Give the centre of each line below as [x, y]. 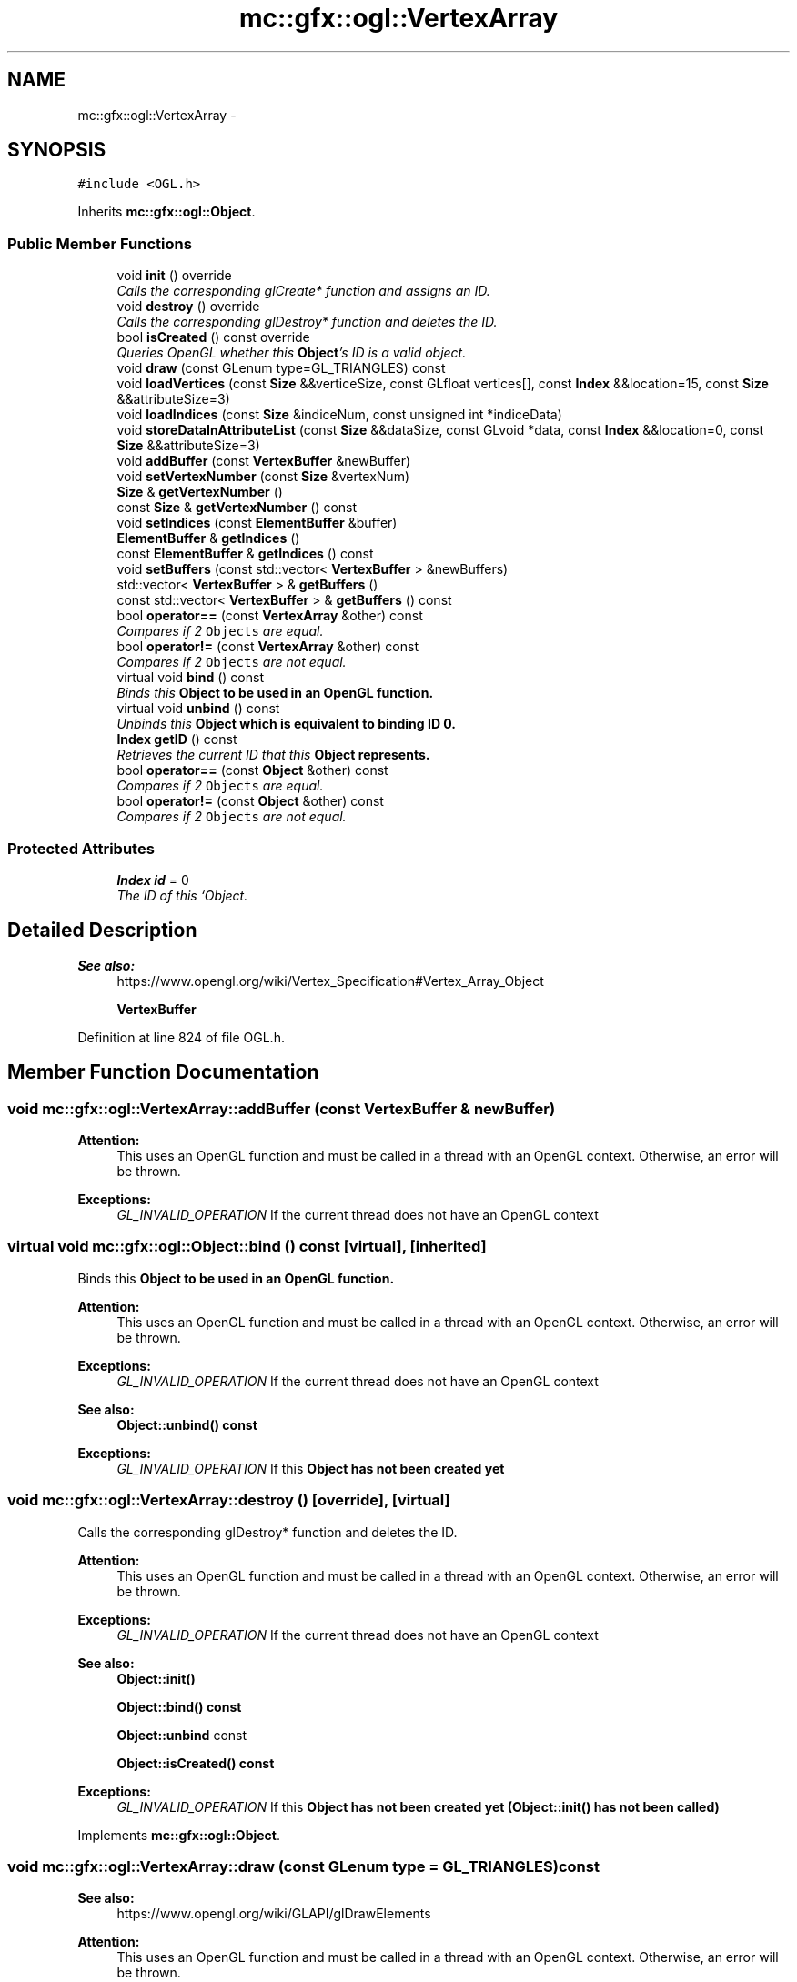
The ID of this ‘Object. [182, 895]
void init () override [174, 276]
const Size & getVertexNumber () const [237, 508]
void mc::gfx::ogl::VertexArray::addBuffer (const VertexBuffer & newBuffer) [282, 1108]
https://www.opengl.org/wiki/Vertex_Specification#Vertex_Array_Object [330, 981]
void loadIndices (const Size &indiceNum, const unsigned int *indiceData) [339, 415]
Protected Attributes [81, 848]
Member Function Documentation [163, 1072]
